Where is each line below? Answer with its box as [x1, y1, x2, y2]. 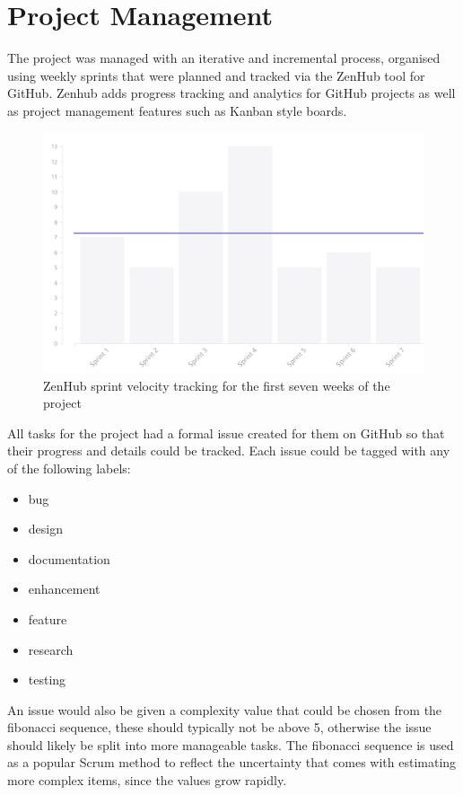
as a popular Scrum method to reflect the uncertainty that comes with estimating [7, 753, 457, 772]
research [28, 640, 74, 658]
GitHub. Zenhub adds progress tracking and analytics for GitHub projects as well [7, 84, 456, 102]
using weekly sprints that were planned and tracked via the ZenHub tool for [7, 66, 425, 84]
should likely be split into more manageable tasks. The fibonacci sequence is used [7, 735, 454, 754]
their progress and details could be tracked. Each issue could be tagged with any [7, 441, 450, 460]
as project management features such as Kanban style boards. [7, 101, 347, 119]
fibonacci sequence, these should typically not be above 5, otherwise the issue [7, 718, 432, 737]
